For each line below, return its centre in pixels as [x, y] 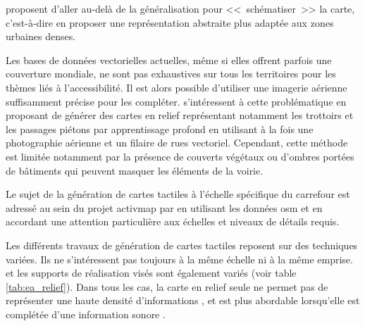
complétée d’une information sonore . [86, 314]
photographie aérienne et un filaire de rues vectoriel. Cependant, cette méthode [177, 143]
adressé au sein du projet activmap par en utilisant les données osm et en [164, 207]
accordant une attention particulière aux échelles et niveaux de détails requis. [173, 221]
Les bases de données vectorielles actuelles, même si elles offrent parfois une [169, 59]
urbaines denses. [41, 36]
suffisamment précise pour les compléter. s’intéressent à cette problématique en [176, 101]
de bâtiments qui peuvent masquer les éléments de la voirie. [135, 170]
